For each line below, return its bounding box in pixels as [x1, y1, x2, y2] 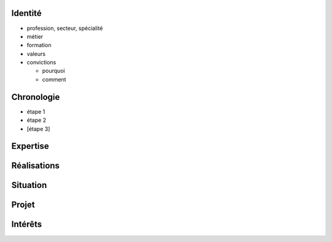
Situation [11, 180, 47, 191]
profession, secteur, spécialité [26, 25, 103, 32]
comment [42, 75, 66, 83]
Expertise [11, 141, 49, 151]
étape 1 [26, 108, 45, 115]
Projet [11, 200, 35, 210]
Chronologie [11, 92, 60, 102]
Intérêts [11, 219, 42, 230]
